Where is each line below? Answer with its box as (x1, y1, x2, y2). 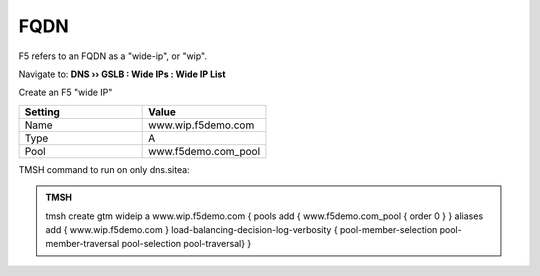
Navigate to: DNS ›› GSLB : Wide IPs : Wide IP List (18, 68, 226, 80)
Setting (24, 105, 60, 119)
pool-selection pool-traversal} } (121, 238, 252, 250)
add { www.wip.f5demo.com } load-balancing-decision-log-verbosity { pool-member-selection (45, 223, 438, 235)
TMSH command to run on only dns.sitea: (18, 163, 190, 175)
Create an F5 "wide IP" (18, 86, 113, 99)
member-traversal (45, 238, 120, 250)
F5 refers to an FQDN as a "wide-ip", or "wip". (18, 50, 208, 62)
